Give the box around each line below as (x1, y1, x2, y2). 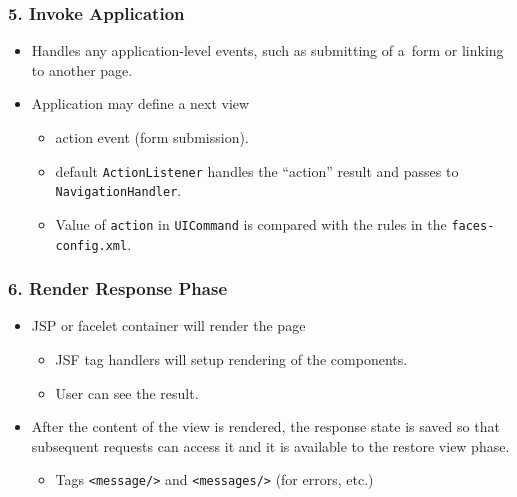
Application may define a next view (31, 93, 250, 114)
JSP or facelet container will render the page (31, 315, 306, 336)
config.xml (55, 238, 128, 253)
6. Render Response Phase (8, 276, 228, 301)
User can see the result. (55, 382, 199, 403)
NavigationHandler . (55, 180, 182, 201)
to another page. (31, 59, 133, 80)
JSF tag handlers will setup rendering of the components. (55, 349, 408, 370)
